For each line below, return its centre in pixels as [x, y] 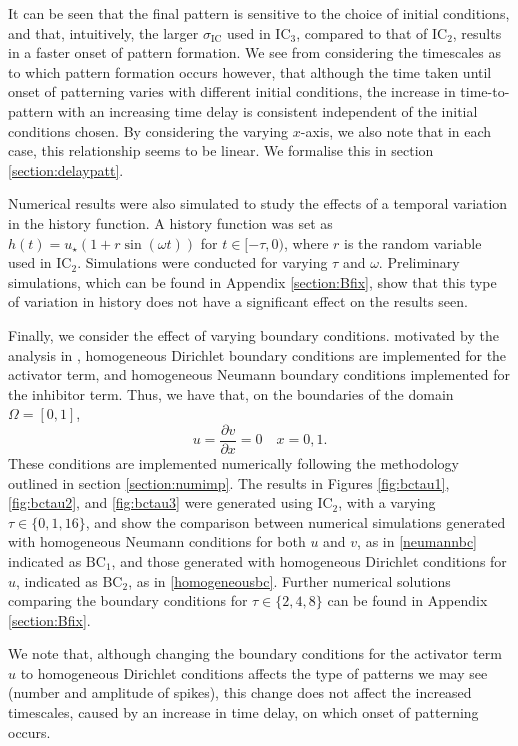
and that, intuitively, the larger [103, 32]
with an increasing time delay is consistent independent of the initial [267, 110]
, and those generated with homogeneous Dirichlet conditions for [309, 560]
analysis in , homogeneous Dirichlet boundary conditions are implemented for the [257, 354]
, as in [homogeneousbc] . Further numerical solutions [289, 580]
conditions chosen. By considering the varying [148, 130]
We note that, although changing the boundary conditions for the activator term [255, 653]
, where [306, 242]
